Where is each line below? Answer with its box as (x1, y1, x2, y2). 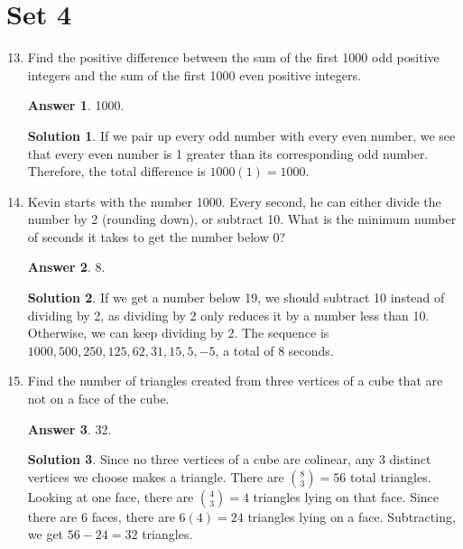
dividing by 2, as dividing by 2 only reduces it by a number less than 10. (27, 305, 430, 324)
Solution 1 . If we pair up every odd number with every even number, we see (27, 126, 456, 144)
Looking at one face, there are (27, 487, 194, 506)
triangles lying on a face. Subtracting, (247, 507, 456, 526)
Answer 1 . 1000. (27, 96, 125, 115)
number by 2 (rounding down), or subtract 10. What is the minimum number (27, 209, 457, 228)
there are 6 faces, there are (27, 507, 175, 526)
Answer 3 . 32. (27, 419, 112, 438)
